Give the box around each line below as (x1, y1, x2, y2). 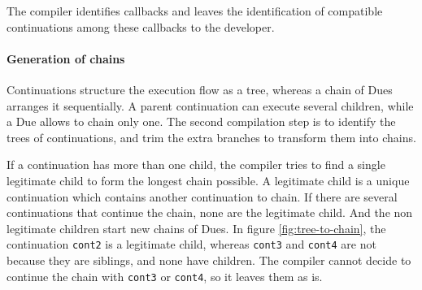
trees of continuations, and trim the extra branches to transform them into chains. (7, 128, 416, 145)
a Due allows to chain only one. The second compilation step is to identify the (7, 113, 396, 130)
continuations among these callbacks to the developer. (7, 18, 275, 35)
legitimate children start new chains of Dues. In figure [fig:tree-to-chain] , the (7, 219, 386, 236)
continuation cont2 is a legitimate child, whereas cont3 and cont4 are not (7, 236, 376, 253)
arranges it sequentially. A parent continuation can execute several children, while (7, 97, 414, 114)
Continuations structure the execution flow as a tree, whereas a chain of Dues (7, 80, 393, 97)
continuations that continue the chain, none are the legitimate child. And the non (7, 204, 413, 221)
